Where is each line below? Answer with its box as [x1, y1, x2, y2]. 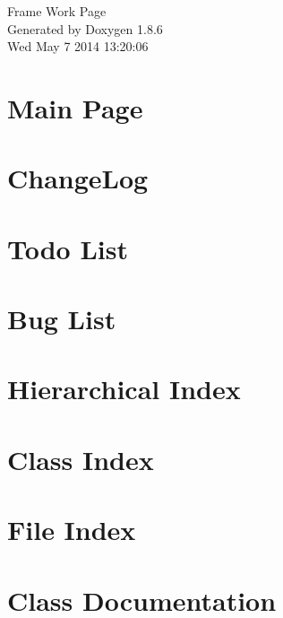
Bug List [7, 300, 116, 337]
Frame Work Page [7, 2, 107, 20]
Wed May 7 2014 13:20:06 [7, 37, 149, 56]
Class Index [7, 440, 154, 477]
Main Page [7, 89, 143, 126]
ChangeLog [7, 160, 149, 196]
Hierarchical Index [7, 370, 241, 407]
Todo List [7, 230, 128, 266]
